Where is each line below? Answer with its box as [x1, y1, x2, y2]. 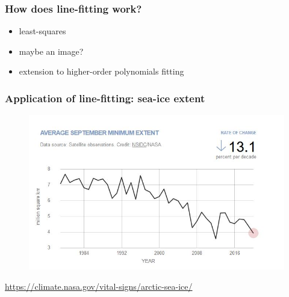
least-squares [19, 25, 66, 37]
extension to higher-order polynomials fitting [19, 65, 184, 78]
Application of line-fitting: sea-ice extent [5, 90, 205, 105]
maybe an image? [19, 44, 84, 57]
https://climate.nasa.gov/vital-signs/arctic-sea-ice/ [5, 280, 193, 292]
